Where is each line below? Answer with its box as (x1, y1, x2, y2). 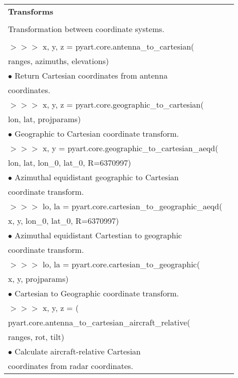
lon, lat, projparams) (8, 113, 81, 125)
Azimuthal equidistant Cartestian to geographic (15, 229, 182, 241)
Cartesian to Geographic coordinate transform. (15, 287, 179, 299)
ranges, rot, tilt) (8, 331, 65, 342)
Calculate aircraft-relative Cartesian (15, 345, 141, 357)
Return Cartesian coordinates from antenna (15, 70, 168, 81)
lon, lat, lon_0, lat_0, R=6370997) (8, 157, 131, 168)
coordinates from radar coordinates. (8, 360, 133, 371)
